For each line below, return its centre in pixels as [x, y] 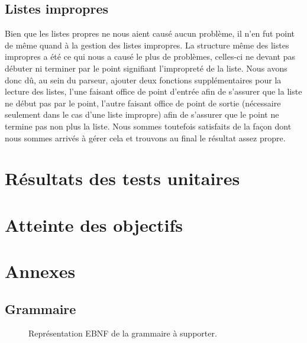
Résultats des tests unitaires [122, 178]
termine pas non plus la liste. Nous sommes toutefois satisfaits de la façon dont [148, 126]
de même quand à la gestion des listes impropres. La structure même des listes [147, 45]
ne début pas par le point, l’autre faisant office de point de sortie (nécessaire [143, 103]
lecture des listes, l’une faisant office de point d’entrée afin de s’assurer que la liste [153, 91]
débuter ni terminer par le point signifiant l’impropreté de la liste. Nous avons [146, 68]
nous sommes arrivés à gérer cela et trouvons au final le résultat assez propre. [145, 137]
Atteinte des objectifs [94, 224]
